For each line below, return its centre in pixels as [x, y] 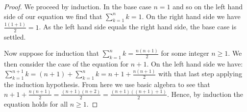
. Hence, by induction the [205, 94]
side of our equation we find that [53, 16]
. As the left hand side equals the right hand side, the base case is [138, 27]
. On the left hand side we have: [195, 64]
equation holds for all [36, 103]
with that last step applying [200, 74]
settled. [15, 36]
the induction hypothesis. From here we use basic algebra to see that [107, 84]
